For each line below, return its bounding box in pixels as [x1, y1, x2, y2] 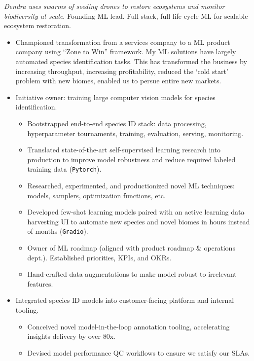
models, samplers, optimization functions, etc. [27, 190, 166, 200]
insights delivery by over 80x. [27, 331, 115, 341]
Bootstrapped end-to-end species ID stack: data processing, [27, 118, 207, 128]
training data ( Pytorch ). [27, 164, 102, 174]
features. [27, 278, 53, 289]
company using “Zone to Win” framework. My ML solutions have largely [15, 46, 236, 57]
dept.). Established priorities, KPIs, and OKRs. [27, 252, 172, 262]
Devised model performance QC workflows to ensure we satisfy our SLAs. [27, 347, 250, 358]
